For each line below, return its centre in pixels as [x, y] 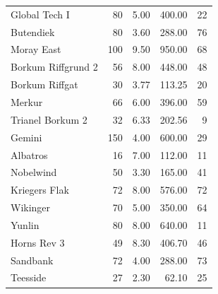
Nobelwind [34, 172]
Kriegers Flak [40, 190]
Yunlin [25, 224]
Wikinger [31, 207]
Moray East [36, 49]
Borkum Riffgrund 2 [54, 67]
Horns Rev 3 [38, 242]
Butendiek [33, 31]
